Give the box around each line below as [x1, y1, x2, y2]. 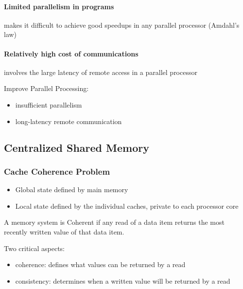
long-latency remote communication [15, 116, 122, 126]
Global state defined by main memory [15, 184, 128, 195]
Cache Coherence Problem [4, 165, 110, 177]
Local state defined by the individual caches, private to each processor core [15, 200, 239, 211]
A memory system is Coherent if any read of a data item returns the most [4, 217, 225, 227]
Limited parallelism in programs [4, 1, 114, 11]
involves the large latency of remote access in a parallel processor [4, 67, 197, 77]
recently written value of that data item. [4, 226, 124, 236]
